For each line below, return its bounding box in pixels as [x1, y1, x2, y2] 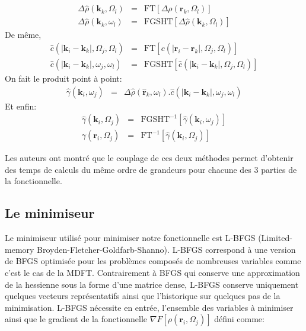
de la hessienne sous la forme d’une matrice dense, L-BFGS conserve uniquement [5, 278, 299, 290]
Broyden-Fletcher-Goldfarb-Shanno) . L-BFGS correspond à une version [37, 243, 296, 255]
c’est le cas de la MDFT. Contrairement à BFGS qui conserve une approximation [5, 266, 300, 278]
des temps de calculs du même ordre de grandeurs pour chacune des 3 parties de [5, 163, 297, 175]
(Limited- [258, 232, 292, 244]
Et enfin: [5, 99, 37, 112]
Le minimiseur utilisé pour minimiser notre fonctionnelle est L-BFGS [5, 232, 256, 244]
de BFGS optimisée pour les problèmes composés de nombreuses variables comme [5, 255, 301, 267]
